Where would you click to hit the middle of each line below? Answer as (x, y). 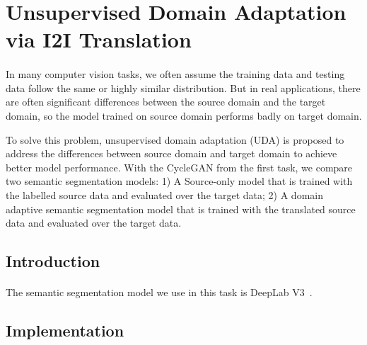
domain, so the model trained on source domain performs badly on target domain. (184, 115)
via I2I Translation (99, 39)
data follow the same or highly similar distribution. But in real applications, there (183, 87)
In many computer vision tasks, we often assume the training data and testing (175, 74)
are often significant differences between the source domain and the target (166, 102)
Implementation (65, 330)
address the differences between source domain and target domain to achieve (171, 153)
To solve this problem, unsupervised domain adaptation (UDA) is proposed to (175, 139)
